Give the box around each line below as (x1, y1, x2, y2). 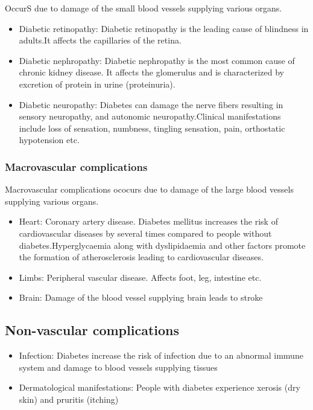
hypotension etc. (19, 133, 80, 146)
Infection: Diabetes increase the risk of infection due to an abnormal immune (19, 349, 303, 362)
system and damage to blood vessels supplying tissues (19, 360, 218, 373)
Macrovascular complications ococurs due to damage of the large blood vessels (5, 183, 294, 196)
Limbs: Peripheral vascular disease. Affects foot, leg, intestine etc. (19, 271, 262, 283)
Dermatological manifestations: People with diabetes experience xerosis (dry (19, 381, 300, 394)
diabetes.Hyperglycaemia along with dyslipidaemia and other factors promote (19, 239, 306, 251)
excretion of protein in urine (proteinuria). (19, 77, 175, 90)
